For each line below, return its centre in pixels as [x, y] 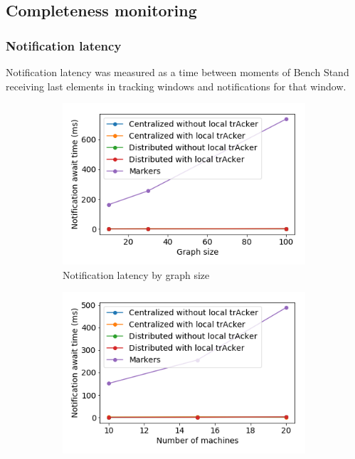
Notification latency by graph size [136, 274]
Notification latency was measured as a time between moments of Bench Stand [177, 72]
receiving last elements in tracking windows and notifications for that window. [176, 86]
